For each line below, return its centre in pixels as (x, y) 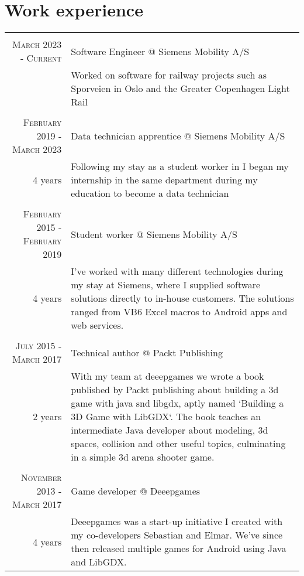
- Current (41, 58)
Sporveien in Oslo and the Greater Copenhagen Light (180, 88)
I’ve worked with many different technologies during (177, 271)
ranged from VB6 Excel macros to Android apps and (179, 312)
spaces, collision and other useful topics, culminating (178, 444)
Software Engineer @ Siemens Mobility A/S (160, 51)
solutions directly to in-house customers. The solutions (182, 298)
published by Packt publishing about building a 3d (175, 390)
